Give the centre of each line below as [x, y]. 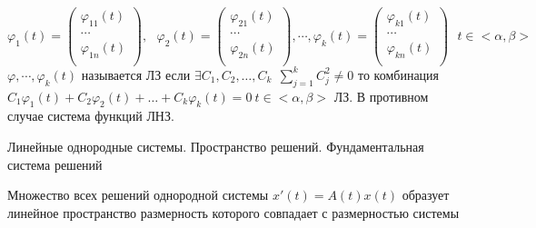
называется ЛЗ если [136, 74]
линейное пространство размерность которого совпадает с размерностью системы [233, 212]
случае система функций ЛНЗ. [91, 116]
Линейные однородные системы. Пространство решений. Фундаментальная [216, 146]
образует [426, 195]
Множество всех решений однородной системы [138, 195]
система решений [55, 164]
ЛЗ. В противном [381, 96]
